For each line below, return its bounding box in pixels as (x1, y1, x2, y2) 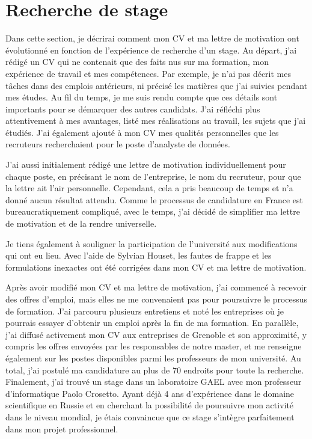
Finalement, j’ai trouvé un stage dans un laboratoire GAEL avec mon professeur (5, 375, 302, 388)
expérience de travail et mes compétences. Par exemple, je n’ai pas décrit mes (5, 67, 292, 79)
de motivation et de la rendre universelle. (5, 217, 157, 230)
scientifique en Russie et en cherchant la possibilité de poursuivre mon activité (5, 399, 294, 411)
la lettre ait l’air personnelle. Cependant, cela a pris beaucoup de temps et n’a (5, 182, 293, 194)
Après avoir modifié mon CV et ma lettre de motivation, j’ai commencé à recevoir (5, 281, 307, 293)
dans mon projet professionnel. (5, 422, 118, 435)
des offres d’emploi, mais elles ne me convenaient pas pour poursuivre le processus (5, 293, 308, 305)
